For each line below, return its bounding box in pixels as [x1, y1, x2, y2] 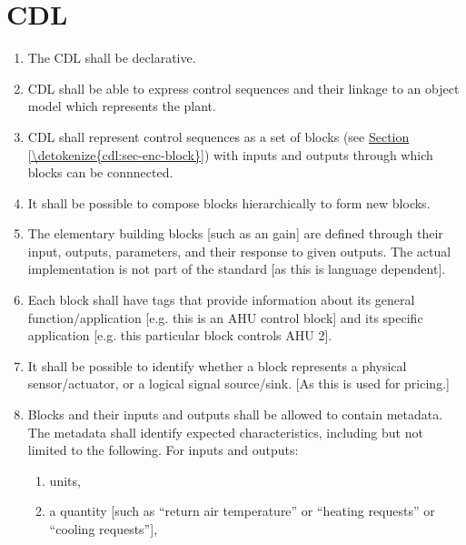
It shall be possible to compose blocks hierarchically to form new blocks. [27, 193, 431, 212]
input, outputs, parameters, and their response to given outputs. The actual [27, 241, 451, 260]
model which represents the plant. [27, 96, 216, 116]
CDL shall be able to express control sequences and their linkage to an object [27, 78, 460, 97]
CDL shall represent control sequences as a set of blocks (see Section [27, 126, 410, 146]
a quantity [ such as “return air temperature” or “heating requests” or [49, 501, 435, 520]
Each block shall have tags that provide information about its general [27, 290, 415, 309]
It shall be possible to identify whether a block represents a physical [27, 356, 407, 375]
